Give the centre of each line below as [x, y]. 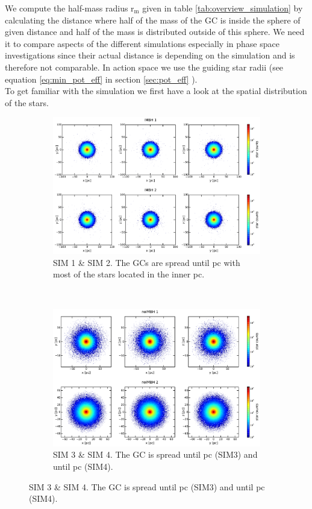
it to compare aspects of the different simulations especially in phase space [142, 43]
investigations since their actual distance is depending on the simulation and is [150, 55]
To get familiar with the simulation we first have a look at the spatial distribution [156, 91]
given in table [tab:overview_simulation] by [223, 8]
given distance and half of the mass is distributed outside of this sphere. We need [155, 32]
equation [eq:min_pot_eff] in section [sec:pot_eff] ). [101, 79]
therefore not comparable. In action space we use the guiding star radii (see [144, 67]
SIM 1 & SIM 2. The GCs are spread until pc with [147, 262]
